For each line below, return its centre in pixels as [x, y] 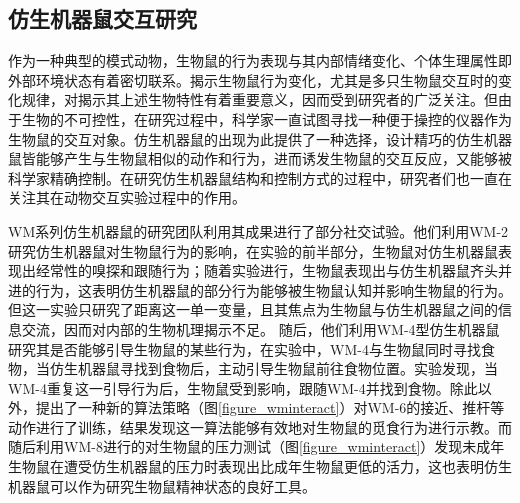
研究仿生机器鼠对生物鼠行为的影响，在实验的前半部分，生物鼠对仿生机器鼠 [253, 250]
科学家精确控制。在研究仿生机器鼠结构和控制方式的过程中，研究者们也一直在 [260, 177]
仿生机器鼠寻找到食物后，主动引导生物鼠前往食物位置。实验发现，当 [273, 368]
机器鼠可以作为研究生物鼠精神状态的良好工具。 [162, 485]
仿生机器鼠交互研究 [102, 18]
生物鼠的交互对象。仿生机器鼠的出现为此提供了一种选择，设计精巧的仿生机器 [260, 138]
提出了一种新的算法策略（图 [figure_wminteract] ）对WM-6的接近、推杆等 [270, 407]
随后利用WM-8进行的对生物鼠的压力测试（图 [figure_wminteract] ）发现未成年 [256, 446]
